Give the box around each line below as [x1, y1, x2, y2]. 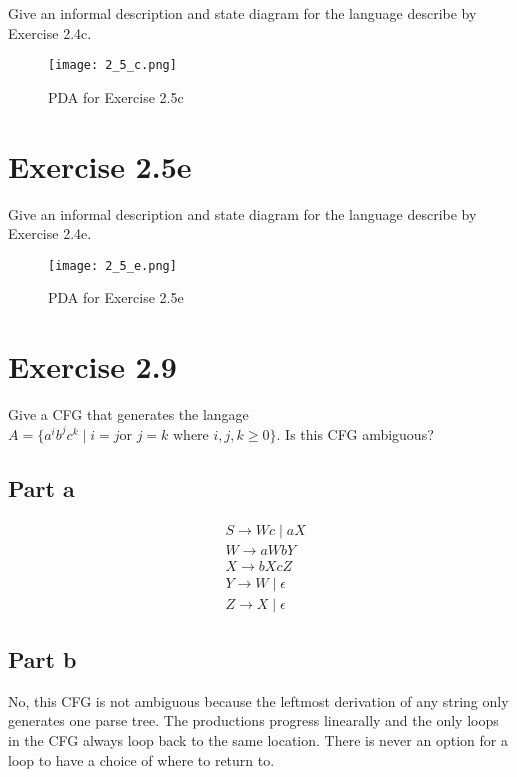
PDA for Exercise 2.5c [48, 86, 184, 107]
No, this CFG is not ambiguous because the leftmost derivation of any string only [8, 690, 509, 711]
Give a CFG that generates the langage [8, 404, 249, 425]
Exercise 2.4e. [8, 223, 92, 244]
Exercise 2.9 [8, 346, 177, 387]
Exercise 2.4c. [8, 22, 92, 43]
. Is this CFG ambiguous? [276, 423, 434, 444]
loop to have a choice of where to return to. [8, 749, 275, 770]
